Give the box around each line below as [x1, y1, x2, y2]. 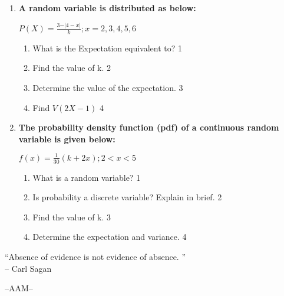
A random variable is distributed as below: [18, 2, 196, 14]
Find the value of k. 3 [32, 210, 111, 223]
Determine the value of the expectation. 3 [32, 81, 183, 93]
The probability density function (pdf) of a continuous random [18, 121, 279, 134]
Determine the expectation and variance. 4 [32, 230, 187, 243]
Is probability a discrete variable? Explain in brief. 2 [32, 191, 222, 203]
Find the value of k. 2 [32, 61, 111, 74]
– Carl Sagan [5, 262, 52, 274]
